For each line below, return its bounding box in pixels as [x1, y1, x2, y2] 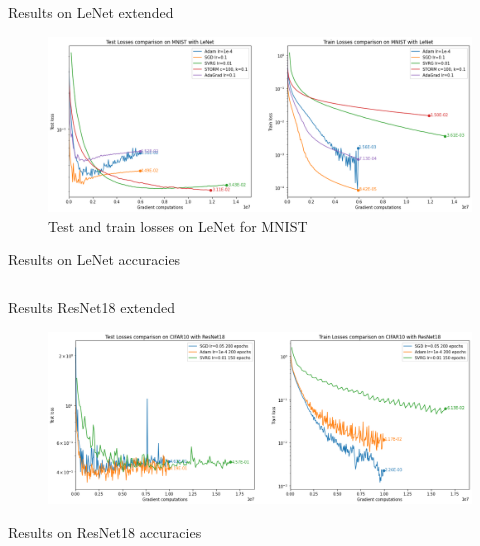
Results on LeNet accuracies [8, 249, 181, 270]
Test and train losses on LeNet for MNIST [48, 215, 308, 236]
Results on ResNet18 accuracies [8, 521, 202, 542]
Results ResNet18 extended [8, 296, 176, 317]
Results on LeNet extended [8, 2, 174, 22]
